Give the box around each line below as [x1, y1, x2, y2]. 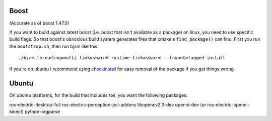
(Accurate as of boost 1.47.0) [9, 20, 70, 26]
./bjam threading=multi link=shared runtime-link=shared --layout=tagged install [18, 55, 226, 61]
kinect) [9, 108, 24, 115]
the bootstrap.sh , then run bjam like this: [9, 43, 99, 49]
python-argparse [25, 108, 60, 115]
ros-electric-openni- [207, 101, 250, 107]
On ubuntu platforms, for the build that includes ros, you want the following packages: [9, 92, 188, 98]
